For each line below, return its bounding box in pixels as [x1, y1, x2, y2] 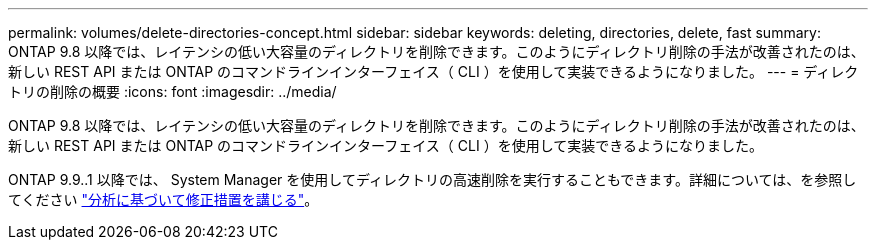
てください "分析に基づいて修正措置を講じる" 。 [8, 191, 319, 208]
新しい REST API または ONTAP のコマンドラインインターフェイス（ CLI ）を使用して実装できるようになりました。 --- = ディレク [8, 63, 859, 80]
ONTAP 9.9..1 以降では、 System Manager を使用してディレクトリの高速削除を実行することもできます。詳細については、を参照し [8, 171, 857, 188]
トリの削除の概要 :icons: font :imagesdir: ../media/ [8, 83, 337, 100]
